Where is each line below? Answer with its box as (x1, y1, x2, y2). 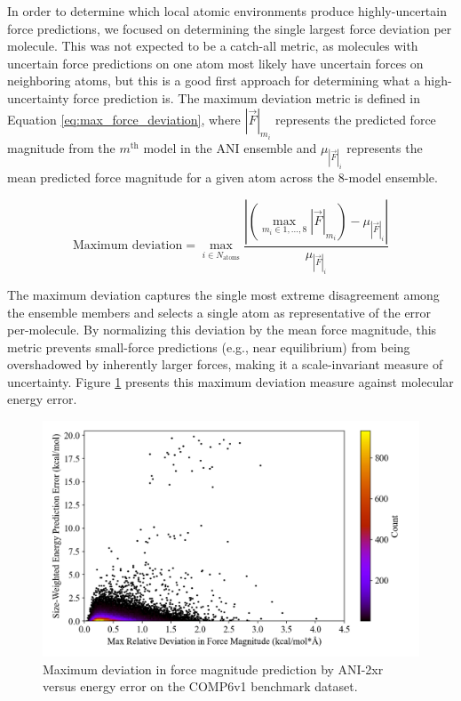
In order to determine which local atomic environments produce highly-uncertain (7, 2, 447, 20)
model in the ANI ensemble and (143, 139, 317, 157)
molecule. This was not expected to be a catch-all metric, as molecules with (7, 36, 418, 55)
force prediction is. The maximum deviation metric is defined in (73, 88, 421, 107)
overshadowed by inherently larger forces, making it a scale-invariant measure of (7, 355, 443, 374)
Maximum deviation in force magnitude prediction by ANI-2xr (43, 659, 384, 678)
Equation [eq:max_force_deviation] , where (7, 109, 241, 128)
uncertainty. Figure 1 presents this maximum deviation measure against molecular (7, 372, 454, 391)
